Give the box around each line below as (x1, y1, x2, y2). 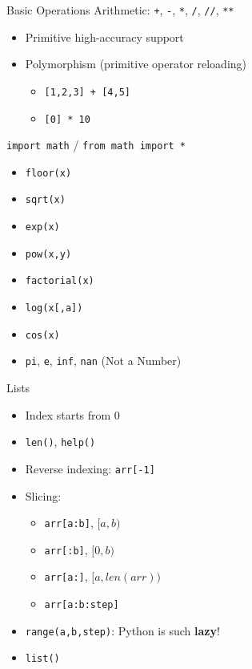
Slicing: (25, 487, 62, 504)
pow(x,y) (25, 248, 72, 260)
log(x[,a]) (25, 302, 83, 314)
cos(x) (25, 329, 60, 341)
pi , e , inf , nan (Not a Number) (25, 352, 182, 369)
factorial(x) (25, 275, 94, 287)
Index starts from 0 (25, 406, 120, 423)
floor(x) (25, 167, 72, 179)
